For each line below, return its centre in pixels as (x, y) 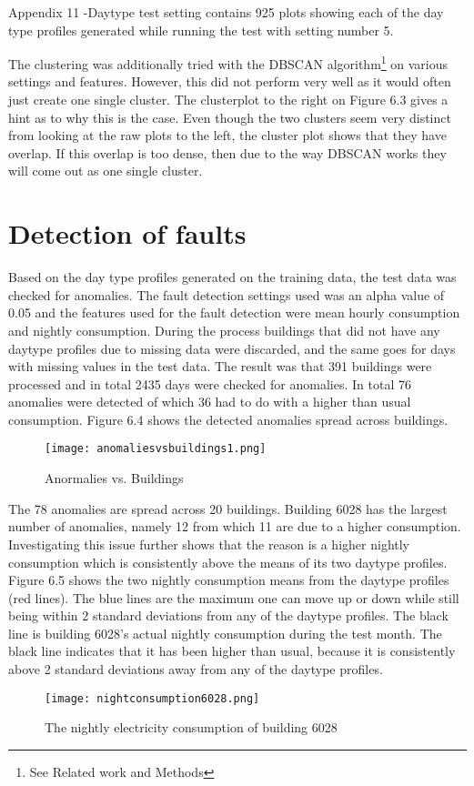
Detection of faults (127, 233)
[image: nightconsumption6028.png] (152, 698)
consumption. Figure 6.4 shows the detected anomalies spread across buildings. (228, 419)
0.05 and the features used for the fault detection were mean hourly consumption (234, 312)
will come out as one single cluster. (106, 171)
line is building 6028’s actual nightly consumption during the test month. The (225, 633)
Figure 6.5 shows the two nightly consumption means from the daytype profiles (229, 580)
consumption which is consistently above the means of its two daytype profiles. (228, 562)
